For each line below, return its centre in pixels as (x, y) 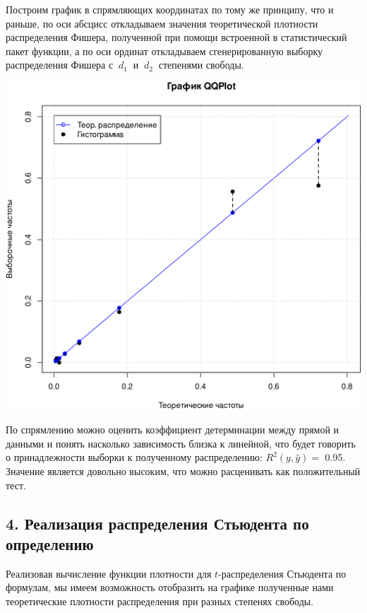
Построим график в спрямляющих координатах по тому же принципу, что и (170, 9)
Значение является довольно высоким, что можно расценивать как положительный (183, 471)
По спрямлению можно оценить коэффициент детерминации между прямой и (173, 430)
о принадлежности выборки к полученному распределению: (134, 457)
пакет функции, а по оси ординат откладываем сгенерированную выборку (164, 51)
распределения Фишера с (60, 65)
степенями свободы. (201, 65)
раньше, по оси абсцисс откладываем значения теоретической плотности (162, 23)
